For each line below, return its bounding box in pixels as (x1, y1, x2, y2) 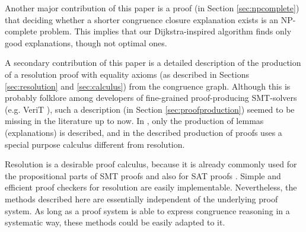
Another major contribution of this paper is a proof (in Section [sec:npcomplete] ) (5, 2, 299, 14)
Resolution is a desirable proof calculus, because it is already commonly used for (5, 158, 297, 170)
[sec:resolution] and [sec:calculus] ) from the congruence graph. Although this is (5, 80, 291, 92)
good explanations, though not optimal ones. (5, 36, 167, 49)
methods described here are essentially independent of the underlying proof (5, 192, 278, 205)
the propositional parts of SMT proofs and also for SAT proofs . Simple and (5, 169, 281, 182)
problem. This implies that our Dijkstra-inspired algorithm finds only (40, 25, 292, 37)
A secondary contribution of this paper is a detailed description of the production (5, 56, 301, 69)
